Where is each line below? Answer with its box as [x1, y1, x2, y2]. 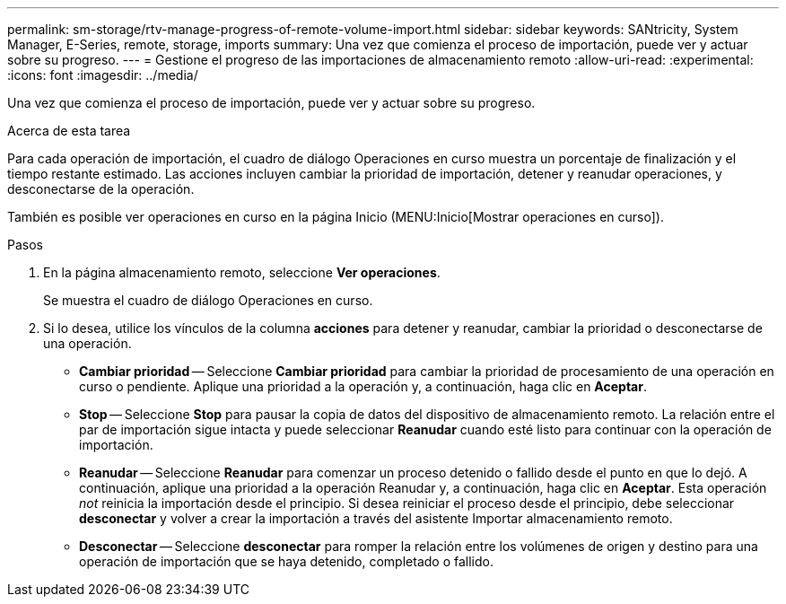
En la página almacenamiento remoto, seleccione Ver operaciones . [43, 265, 441, 280]
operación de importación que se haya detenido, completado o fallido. [79, 554, 493, 569]
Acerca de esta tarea [7, 123, 131, 138]
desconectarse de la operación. [7, 181, 195, 197]
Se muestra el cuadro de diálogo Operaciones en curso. [43, 293, 373, 308]
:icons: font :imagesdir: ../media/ [7, 67, 198, 83]
